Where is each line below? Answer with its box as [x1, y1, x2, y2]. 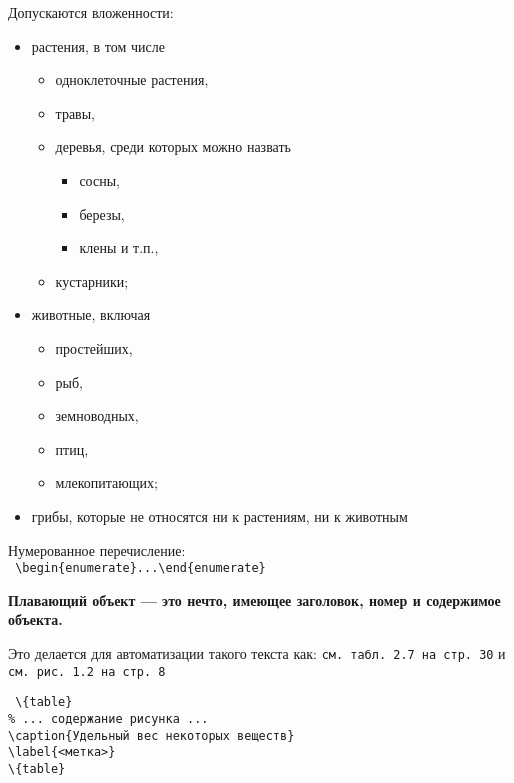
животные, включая [31, 304, 151, 325]
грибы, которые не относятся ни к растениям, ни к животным [31, 505, 408, 526]
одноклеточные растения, [55, 69, 209, 90]
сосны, [79, 169, 120, 190]
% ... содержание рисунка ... [8, 711, 209, 726]
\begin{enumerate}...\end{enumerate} [15, 561, 266, 576]
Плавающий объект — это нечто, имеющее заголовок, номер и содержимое [8, 589, 501, 610]
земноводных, [55, 405, 139, 426]
